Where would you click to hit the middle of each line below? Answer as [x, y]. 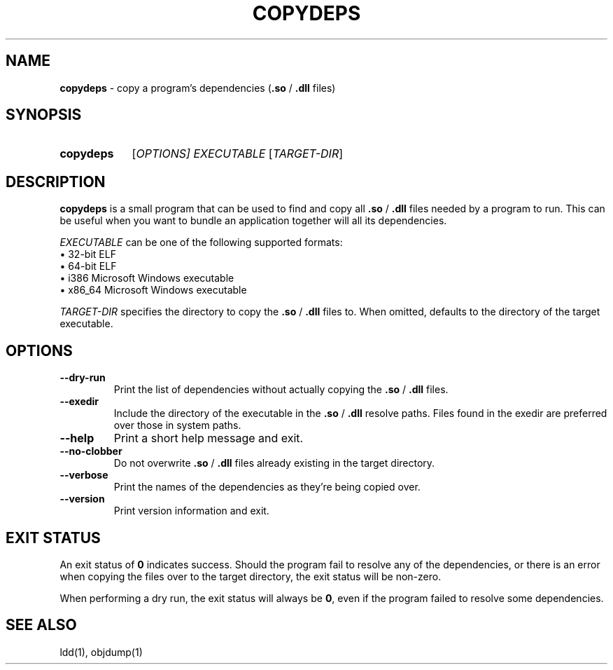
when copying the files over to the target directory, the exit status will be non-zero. [251, 576]
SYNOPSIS [44, 115]
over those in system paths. [177, 425]
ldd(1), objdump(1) [101, 652]
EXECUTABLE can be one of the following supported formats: [201, 242]
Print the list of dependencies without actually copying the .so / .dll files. [281, 390]
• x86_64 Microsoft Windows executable [153, 290]
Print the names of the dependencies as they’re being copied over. [267, 487]
